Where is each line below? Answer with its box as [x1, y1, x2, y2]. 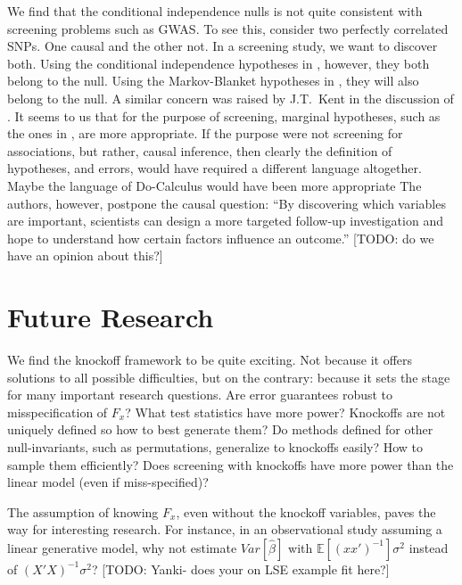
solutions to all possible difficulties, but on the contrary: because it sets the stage [7, 367, 450, 386]
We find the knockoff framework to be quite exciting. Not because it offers [7, 350, 413, 369]
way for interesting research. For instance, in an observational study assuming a [7, 520, 442, 539]
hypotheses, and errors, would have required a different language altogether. [7, 159, 422, 177]
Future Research [7, 299, 214, 335]
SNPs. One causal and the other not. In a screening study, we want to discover [7, 37, 438, 55]
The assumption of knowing [7, 502, 159, 521]
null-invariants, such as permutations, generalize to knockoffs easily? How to [7, 438, 424, 456]
